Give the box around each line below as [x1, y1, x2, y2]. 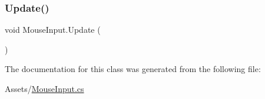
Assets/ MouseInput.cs [5, 83, 84, 94]
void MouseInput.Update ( [5, 23, 101, 36]
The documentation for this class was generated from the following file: [5, 63, 261, 75]
